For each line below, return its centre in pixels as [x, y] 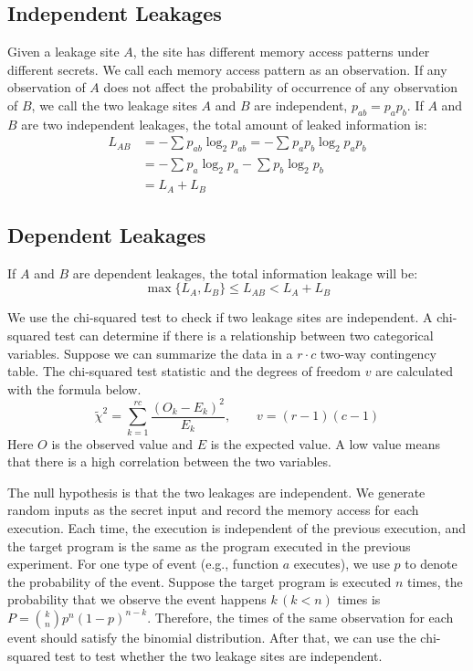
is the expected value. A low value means [326, 443]
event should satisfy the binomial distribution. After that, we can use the [212, 637]
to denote [431, 564]
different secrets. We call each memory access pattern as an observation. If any [227, 69]
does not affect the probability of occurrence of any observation [281, 87]
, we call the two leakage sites [114, 105]
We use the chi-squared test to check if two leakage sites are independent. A [220, 317]
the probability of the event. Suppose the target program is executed [200, 581]
